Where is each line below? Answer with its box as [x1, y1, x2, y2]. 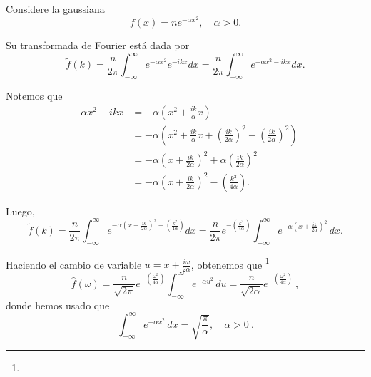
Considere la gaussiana [6, 1, 105, 16]
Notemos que [6, 88, 63, 103]
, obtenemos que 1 [190, 254, 270, 272]
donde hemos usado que [6, 297, 110, 312]
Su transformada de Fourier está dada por [6, 38, 190, 53]
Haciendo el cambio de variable [6, 257, 142, 272]
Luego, [6, 203, 35, 218]
